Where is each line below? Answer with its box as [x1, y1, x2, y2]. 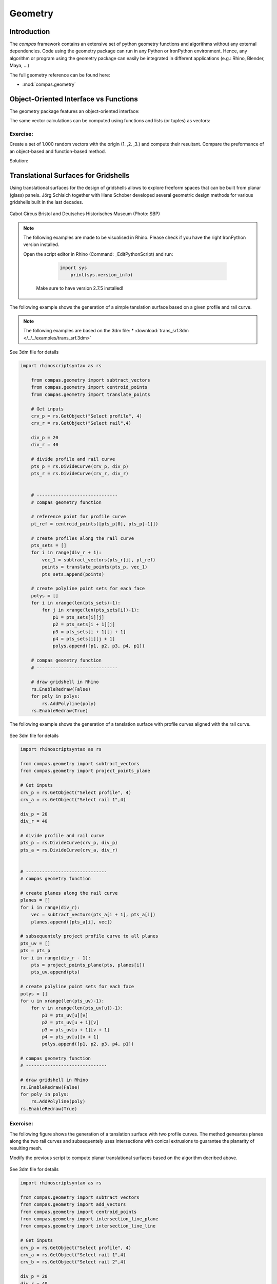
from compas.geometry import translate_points [31, 391, 151, 398]
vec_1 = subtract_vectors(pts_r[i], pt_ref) [42, 557, 156, 562]
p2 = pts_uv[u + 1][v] [42, 1019, 100, 1026]
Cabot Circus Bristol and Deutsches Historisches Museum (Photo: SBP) [9, 211, 160, 217]
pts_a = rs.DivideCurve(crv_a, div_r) [20, 847, 118, 853]
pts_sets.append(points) [42, 571, 105, 577]
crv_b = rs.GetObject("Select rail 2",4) [20, 1259, 126, 1265]
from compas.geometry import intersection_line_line [20, 1223, 156, 1229]
